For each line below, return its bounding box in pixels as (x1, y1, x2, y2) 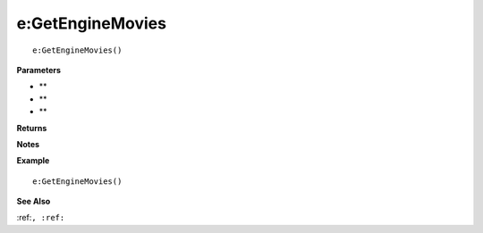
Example (16, 155, 50, 166)
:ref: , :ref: (16, 212, 65, 223)
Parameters (16, 64, 62, 75)
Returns (16, 122, 47, 133)
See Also (16, 196, 51, 207)
